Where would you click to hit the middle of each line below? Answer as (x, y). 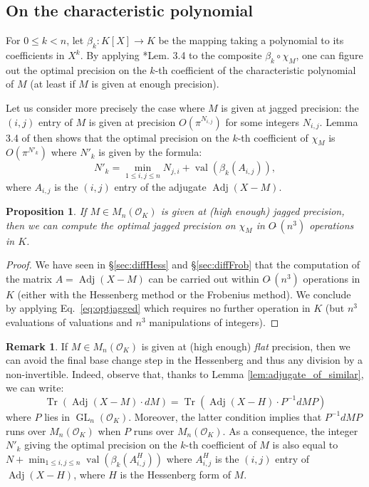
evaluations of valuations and (69, 322)
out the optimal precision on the (76, 69)
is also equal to (305, 445)
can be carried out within (204, 278)
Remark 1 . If (37, 346)
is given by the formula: (150, 152)
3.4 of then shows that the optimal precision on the (118, 137)
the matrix (29, 278)
